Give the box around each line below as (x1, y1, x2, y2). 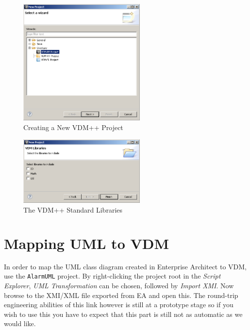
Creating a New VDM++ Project (23, 122, 123, 132)
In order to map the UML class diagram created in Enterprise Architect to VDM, (4, 261, 247, 271)
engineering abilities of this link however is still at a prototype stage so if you (4, 299, 233, 310)
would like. (4, 318, 36, 329)
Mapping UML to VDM (4, 233, 169, 253)
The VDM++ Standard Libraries (23, 205, 123, 215)
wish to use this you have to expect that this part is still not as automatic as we (4, 309, 243, 319)
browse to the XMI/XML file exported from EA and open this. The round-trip (4, 290, 238, 300)
